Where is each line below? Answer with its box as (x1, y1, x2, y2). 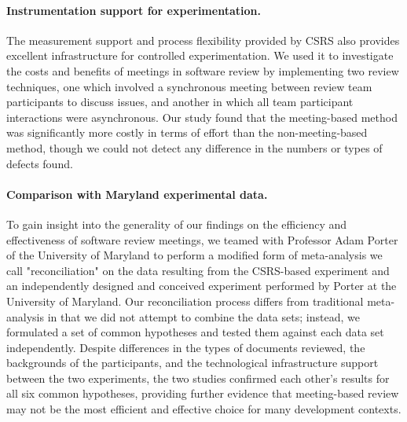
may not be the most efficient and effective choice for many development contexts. (6, 401, 401, 417)
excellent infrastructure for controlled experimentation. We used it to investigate (6, 47, 394, 64)
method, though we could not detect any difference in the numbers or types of (6, 139, 383, 156)
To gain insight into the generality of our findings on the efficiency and (6, 215, 347, 232)
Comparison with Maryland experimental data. (6, 185, 268, 202)
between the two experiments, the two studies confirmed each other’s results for (6, 369, 390, 386)
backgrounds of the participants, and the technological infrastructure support (6, 354, 379, 371)
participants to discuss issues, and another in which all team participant (6, 94, 354, 110)
